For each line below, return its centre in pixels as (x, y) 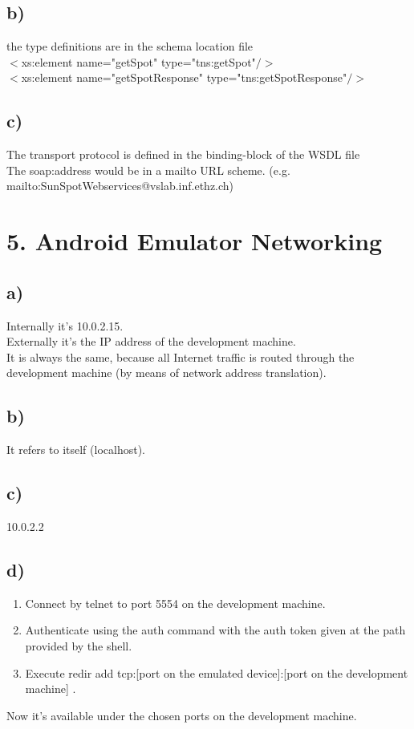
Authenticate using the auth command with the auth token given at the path (215, 630)
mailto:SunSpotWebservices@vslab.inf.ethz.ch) (120, 186)
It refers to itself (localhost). (76, 450)
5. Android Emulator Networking (195, 241)
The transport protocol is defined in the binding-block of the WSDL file (183, 154)
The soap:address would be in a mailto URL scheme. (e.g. (148, 170)
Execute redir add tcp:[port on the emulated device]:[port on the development (217, 672)
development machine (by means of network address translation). (166, 373)
